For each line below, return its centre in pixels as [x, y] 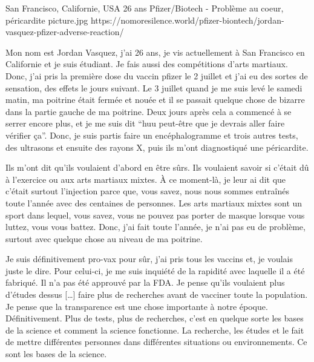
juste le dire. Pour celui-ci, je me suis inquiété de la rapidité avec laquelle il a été [155, 270]
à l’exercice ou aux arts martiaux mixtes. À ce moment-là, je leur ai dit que [146, 179]
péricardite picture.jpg [47, 20]
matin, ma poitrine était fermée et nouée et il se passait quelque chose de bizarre [155, 100]
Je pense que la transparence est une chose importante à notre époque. [137, 306]
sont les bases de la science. [56, 354]
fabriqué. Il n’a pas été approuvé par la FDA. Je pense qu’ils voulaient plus [145, 282]
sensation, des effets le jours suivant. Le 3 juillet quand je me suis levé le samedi [154, 87]
